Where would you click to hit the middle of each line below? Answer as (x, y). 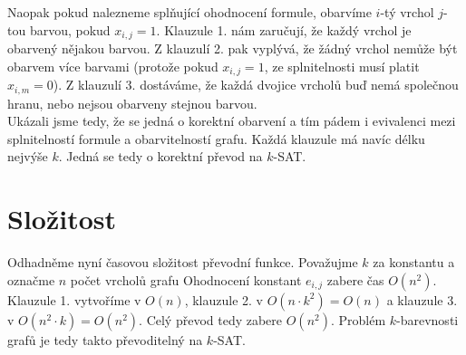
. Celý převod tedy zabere (211, 319)
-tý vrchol (407, 12)
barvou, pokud (70, 29)
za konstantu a (414, 262)
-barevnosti (427, 319)
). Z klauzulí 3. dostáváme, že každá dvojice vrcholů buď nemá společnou (256, 85)
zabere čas (355, 279)
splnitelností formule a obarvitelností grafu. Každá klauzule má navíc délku (216, 138)
